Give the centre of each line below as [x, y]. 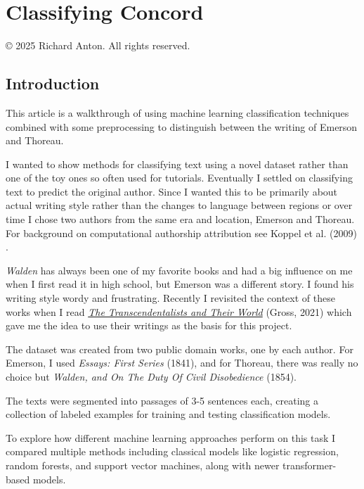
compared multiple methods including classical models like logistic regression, [172, 451]
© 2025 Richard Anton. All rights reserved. [98, 45]
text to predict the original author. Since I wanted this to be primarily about [172, 191]
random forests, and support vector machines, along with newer [143, 465]
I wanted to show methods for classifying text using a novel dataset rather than [177, 164]
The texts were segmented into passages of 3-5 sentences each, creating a [162, 400]
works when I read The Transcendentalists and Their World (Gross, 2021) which [179, 311]
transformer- [310, 465]
